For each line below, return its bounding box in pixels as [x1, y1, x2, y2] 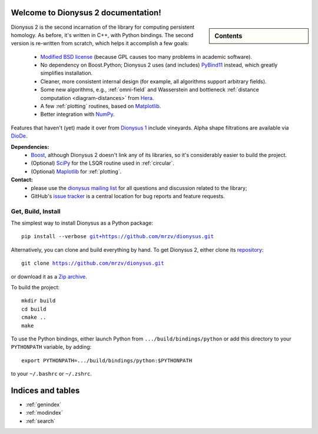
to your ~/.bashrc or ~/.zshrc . [11, 370, 92, 378]
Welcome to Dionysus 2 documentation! [11, 8, 161, 18]
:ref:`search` [25, 418, 56, 425]
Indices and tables [11, 385, 80, 395]
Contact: [11, 176, 34, 183]
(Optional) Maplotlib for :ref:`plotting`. [31, 168, 122, 175]
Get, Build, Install [11, 207, 61, 215]
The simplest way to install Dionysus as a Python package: [11, 219, 153, 226]
